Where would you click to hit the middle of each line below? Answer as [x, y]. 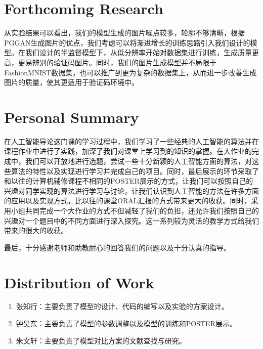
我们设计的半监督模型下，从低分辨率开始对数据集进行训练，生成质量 [138, 52]
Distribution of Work [79, 282]
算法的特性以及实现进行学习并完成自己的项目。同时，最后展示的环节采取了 [135, 171]
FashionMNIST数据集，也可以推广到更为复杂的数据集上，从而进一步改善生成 [130, 72]
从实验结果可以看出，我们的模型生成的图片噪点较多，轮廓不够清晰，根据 [124, 33]
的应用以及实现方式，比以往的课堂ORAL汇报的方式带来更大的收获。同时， [128, 201]
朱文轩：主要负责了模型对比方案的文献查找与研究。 [101, 340]
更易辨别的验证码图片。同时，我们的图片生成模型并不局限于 [117, 62]
